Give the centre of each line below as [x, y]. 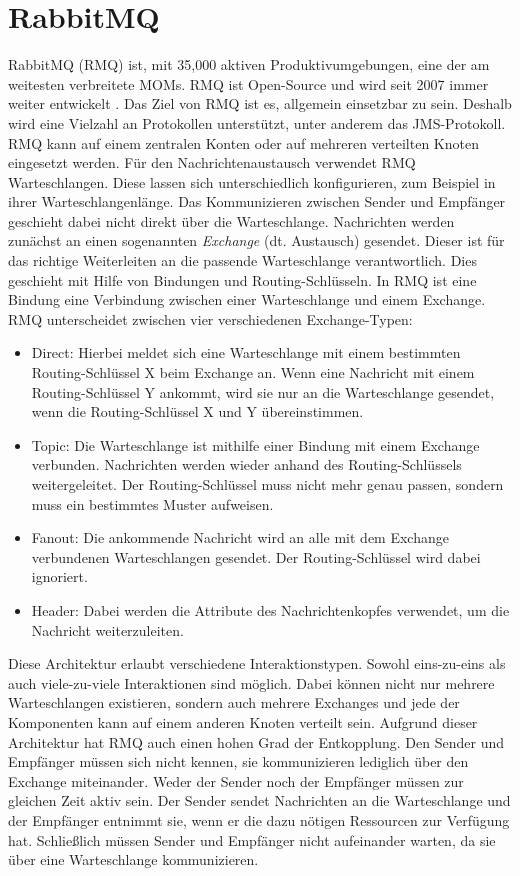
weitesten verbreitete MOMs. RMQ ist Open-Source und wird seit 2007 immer [248, 83]
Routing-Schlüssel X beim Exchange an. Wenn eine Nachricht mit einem [253, 372]
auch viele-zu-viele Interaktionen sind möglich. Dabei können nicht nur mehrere [251, 682]
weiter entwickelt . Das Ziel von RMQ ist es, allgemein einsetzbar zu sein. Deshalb [260, 103]
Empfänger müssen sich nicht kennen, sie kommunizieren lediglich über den [238, 761]
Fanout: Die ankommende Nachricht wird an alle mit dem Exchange [240, 537]
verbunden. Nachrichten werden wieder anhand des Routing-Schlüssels [246, 464]
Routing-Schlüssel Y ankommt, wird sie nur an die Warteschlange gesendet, [263, 391]
